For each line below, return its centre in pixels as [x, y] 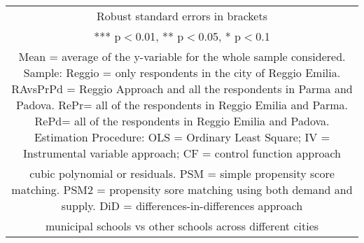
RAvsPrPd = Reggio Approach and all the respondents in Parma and [182, 89]
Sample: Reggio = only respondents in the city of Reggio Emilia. [182, 72]
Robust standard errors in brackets [182, 16]
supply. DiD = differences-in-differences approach [182, 206]
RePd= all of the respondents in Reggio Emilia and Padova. [182, 121]
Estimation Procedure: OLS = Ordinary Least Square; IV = [182, 137]
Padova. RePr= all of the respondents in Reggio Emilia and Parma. [182, 105]
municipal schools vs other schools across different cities [182, 226]
